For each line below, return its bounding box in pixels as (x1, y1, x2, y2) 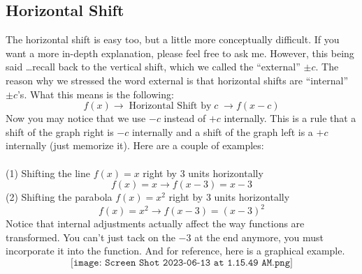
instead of (164, 111, 206, 125)
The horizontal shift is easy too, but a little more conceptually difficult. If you (6, 32, 340, 47)
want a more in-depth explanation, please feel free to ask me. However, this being (6, 45, 354, 60)
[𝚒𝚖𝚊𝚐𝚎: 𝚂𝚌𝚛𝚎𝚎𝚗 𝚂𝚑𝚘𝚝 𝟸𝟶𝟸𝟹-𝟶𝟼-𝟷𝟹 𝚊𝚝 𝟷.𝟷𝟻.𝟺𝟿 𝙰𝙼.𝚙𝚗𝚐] (71, 258, 293, 268)
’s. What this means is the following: (17, 86, 174, 101)
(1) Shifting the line (6, 165, 90, 180)
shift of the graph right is (6, 124, 114, 139)
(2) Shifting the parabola (6, 190, 113, 204)
